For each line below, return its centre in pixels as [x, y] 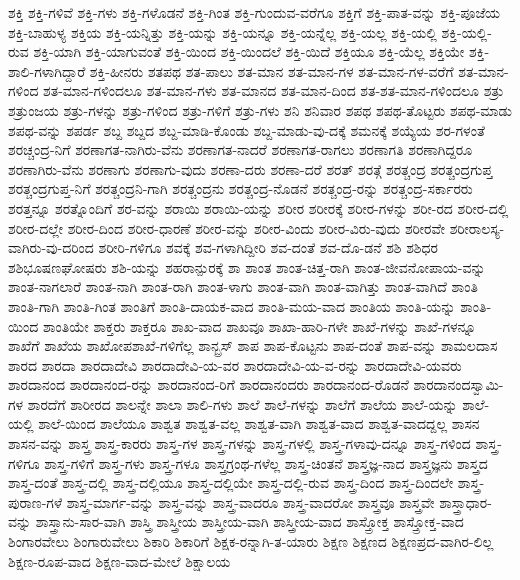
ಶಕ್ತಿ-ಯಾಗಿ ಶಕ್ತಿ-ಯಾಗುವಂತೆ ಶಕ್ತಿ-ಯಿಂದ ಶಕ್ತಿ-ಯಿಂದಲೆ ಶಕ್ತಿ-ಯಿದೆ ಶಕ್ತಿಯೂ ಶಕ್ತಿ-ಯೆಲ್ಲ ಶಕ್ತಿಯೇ [249, 51]
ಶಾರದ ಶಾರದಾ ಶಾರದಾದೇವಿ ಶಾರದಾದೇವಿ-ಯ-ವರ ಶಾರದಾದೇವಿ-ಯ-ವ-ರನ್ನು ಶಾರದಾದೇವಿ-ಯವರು [235, 364]
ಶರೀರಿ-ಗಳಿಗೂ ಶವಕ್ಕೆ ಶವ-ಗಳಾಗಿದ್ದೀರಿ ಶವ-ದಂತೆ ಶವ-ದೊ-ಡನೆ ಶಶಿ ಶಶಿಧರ [268, 247]
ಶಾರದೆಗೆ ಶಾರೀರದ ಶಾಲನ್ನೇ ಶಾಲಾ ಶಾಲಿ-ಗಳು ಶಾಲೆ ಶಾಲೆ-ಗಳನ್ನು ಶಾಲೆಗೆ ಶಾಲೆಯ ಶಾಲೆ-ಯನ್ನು [242, 403]
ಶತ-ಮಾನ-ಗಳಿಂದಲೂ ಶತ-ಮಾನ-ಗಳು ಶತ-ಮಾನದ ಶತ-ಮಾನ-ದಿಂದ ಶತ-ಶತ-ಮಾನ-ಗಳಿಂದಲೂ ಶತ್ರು [273, 90]
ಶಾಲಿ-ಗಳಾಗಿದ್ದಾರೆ [47, 70]
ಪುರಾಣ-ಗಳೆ [35, 501]
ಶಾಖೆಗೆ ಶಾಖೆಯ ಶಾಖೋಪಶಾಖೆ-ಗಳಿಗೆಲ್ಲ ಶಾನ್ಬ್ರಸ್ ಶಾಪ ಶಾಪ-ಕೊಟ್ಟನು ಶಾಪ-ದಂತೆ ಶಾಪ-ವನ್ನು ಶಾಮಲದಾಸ [253, 345]
